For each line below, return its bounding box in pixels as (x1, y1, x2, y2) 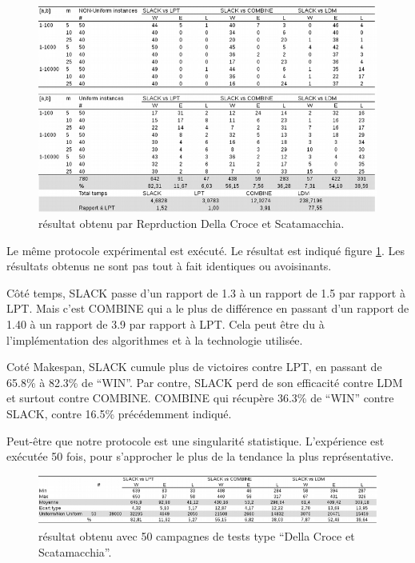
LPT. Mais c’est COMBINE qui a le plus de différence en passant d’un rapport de (6, 300, 409, 317)
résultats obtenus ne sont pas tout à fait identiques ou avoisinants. (6, 258, 332, 274)
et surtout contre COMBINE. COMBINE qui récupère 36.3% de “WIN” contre (6, 389, 394, 406)
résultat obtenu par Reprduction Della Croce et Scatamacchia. (38, 215, 345, 232)
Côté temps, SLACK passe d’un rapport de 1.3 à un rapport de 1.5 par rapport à (6, 284, 405, 301)
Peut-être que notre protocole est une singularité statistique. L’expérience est (6, 432, 385, 449)
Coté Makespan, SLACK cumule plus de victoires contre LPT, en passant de (6, 358, 382, 375)
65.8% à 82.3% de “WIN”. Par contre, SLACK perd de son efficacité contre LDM (6, 373, 403, 390)
